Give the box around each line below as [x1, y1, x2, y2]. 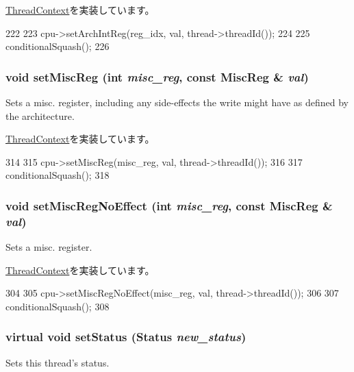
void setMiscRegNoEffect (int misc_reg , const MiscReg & [5, 197, 333, 214]
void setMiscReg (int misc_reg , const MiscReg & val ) [5, 68, 309, 85]
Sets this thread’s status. [5, 355, 110, 369]
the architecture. [5, 108, 75, 123]
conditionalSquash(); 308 [5, 299, 110, 313]
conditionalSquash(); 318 [5, 168, 110, 182]
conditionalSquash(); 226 [5, 39, 110, 53]
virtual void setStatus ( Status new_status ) [5, 328, 246, 345]
